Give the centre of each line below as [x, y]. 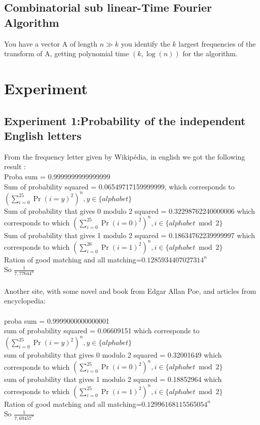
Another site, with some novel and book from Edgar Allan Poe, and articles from [130, 291]
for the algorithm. [210, 53]
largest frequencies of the [217, 43]
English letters [43, 135]
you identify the [145, 43]
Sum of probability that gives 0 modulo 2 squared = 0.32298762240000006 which [129, 210]
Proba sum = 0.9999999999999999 [57, 176]
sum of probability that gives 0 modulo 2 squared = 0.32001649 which [113, 355]
